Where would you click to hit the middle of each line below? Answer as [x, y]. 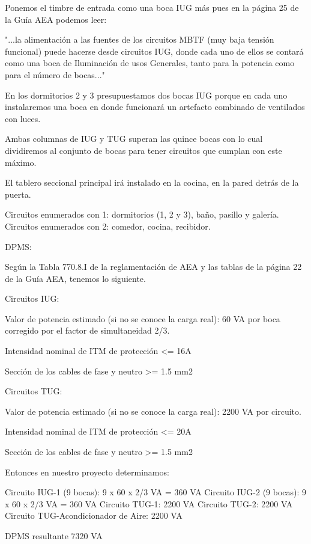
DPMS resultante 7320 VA [54, 536]
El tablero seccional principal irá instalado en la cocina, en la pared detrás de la [152, 182]
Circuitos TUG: [34, 391]
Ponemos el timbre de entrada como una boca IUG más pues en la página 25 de [152, 7]
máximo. [21, 162]
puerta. [18, 194]
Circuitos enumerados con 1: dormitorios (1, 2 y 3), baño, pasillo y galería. [142, 214]
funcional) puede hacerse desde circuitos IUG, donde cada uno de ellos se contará [154, 51]
